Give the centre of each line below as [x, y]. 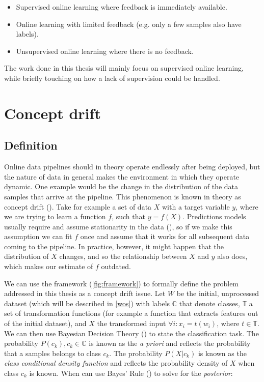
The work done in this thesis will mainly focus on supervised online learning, [124, 68]
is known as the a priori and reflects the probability [170, 343]
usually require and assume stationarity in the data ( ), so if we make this [118, 226]
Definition [31, 145]
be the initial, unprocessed [218, 293]
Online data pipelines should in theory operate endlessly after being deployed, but [132, 167]
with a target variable [196, 206]
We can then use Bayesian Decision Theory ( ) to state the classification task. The [131, 333]
